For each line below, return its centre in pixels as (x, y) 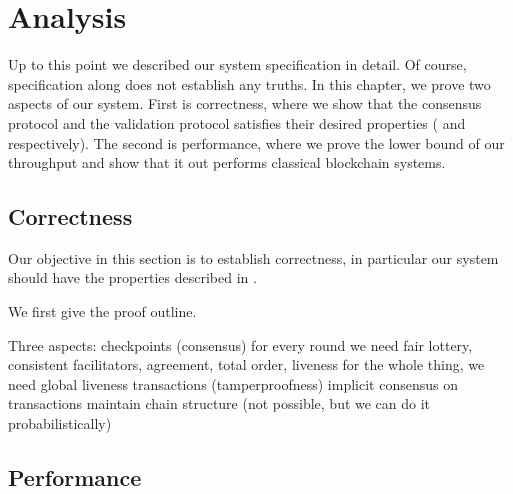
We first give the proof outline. (102, 311)
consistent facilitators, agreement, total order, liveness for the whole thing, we (246, 364)
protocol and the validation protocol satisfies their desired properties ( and (237, 122)
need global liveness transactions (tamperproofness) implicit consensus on (233, 383)
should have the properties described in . (132, 277)
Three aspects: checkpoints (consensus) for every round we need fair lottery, (240, 344)
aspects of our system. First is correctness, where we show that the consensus (245, 103)
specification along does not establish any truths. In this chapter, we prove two (249, 83)
